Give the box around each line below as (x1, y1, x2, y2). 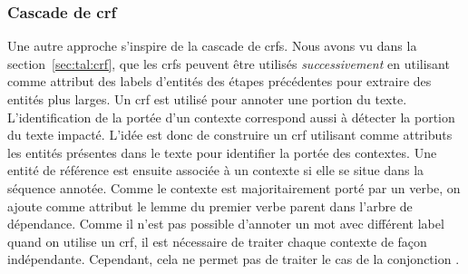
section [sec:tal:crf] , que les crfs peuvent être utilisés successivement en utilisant (7, 54, 450, 73)
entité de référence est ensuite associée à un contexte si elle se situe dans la (7, 161, 424, 180)
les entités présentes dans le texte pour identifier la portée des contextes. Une (7, 142, 437, 161)
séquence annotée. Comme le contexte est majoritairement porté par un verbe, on (7, 178, 461, 197)
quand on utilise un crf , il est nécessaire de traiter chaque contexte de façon (7, 231, 427, 250)
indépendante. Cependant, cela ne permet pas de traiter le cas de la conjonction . (7, 250, 460, 269)
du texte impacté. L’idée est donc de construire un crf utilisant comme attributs (7, 125, 453, 144)
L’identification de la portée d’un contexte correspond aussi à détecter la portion (7, 107, 455, 126)
